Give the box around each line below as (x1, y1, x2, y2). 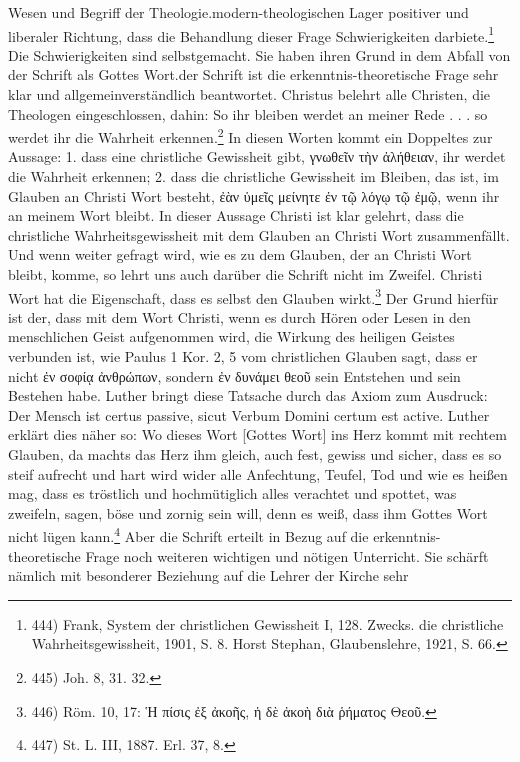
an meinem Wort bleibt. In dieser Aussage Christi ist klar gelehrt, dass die (8, 205, 464, 226)
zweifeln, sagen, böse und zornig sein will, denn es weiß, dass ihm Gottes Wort (8, 502, 488, 523)
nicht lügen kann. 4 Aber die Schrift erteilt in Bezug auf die (8, 523, 369, 547)
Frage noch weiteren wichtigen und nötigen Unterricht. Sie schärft (85, 545, 489, 566)
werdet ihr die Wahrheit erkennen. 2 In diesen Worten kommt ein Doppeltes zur (8, 124, 493, 147)
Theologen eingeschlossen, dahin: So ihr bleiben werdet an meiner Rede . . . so (8, 103, 488, 124)
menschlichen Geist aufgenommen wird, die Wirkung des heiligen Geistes (8, 326, 455, 347)
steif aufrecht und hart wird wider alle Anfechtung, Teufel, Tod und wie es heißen (8, 463, 508, 484)
